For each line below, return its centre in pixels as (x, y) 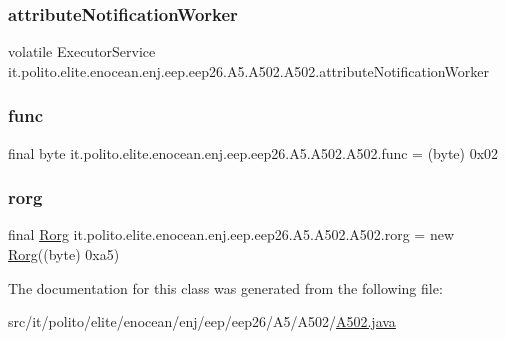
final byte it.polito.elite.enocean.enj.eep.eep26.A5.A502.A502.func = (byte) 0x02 (253, 152)
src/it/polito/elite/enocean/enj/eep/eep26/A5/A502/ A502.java (202, 321)
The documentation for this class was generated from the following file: (225, 287)
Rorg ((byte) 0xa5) (64, 254)
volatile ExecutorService (82, 51)
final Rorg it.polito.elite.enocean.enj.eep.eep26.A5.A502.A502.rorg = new (231, 234)
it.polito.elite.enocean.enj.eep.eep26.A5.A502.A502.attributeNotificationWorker (248, 70)
